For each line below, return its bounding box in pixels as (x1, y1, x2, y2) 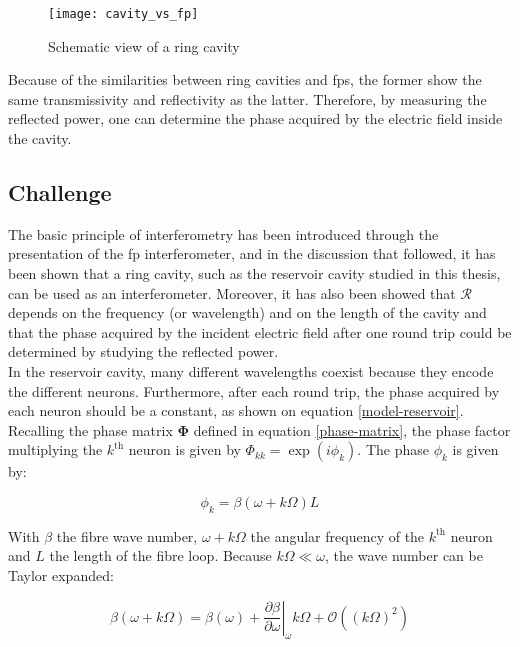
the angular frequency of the (250, 525, 425, 546)
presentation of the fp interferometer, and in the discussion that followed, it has (8, 243, 496, 264)
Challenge (8, 177, 112, 208)
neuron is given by (128, 439, 241, 460)
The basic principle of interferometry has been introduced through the (8, 223, 439, 244)
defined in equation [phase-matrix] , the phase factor (193, 419, 511, 440)
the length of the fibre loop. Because (49, 545, 272, 566)
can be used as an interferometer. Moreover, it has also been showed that (8, 282, 456, 303)
